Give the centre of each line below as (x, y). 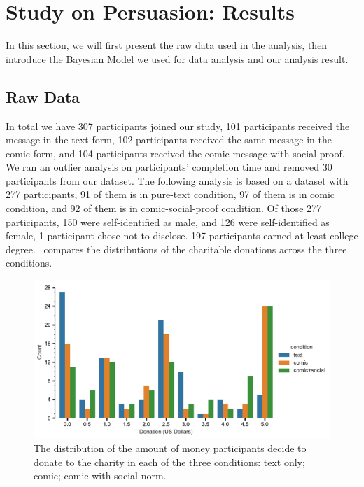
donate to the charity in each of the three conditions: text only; (169, 461)
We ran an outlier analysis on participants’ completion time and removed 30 (169, 167)
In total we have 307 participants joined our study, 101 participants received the (178, 126)
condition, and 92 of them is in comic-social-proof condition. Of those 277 (164, 208)
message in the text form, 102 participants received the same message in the (169, 140)
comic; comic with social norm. (100, 475)
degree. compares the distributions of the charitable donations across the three (176, 249)
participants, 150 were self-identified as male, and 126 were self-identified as (168, 221)
